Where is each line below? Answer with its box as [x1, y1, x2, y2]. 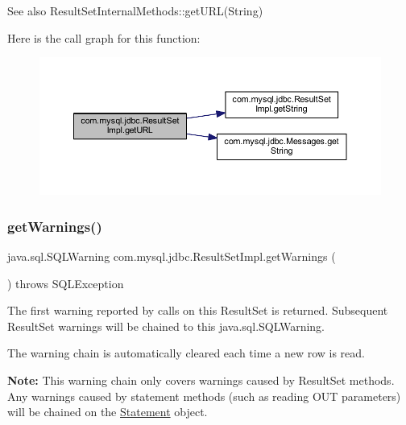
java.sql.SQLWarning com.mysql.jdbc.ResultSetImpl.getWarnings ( [7, 248, 336, 265]
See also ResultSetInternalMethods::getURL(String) [7, 2, 263, 19]
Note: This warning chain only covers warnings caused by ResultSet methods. [7, 372, 395, 388]
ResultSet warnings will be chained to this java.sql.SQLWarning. [7, 317, 325, 334]
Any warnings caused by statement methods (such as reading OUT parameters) [7, 387, 401, 404]
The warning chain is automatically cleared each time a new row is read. [7, 345, 365, 361]
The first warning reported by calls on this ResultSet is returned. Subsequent [7, 302, 388, 319]
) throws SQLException [7, 274, 124, 291]
